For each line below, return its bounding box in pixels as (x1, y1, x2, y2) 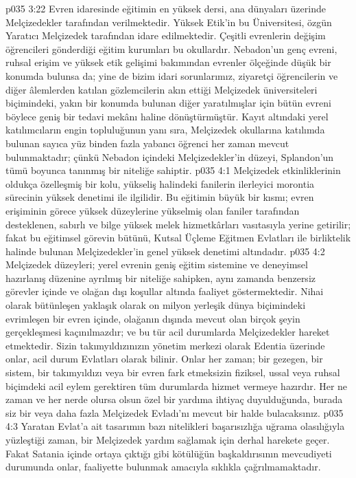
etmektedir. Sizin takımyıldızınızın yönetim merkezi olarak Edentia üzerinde (5, 338, 325, 352)
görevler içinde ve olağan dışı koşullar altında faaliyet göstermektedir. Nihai (5, 284, 324, 298)
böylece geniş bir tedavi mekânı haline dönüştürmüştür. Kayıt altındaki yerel (5, 109, 329, 123)
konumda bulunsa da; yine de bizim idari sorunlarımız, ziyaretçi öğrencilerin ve (5, 68, 338, 83)
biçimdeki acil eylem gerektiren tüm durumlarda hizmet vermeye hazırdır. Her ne (5, 378, 348, 393)
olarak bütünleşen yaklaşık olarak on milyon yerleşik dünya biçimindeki (5, 298, 306, 312)
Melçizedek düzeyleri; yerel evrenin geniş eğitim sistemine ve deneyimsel (5, 257, 308, 272)
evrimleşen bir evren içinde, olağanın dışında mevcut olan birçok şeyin (5, 311, 300, 325)
